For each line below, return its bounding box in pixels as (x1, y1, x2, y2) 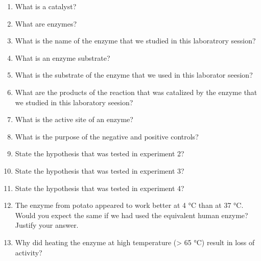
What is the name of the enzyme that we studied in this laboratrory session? (15, 35, 256, 46)
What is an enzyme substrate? (15, 52, 110, 63)
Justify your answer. (15, 220, 79, 230)
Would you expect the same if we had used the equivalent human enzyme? (15, 209, 248, 220)
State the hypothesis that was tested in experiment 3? (15, 165, 184, 176)
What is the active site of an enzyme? (15, 114, 133, 125)
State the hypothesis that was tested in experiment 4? (15, 182, 184, 193)
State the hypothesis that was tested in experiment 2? (15, 148, 184, 159)
